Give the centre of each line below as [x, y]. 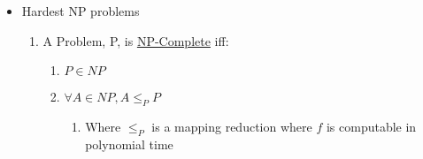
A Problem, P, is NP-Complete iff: [136, 40]
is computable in [371, 126]
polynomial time [129, 144]
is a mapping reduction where [232, 126]
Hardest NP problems [81, 11]
